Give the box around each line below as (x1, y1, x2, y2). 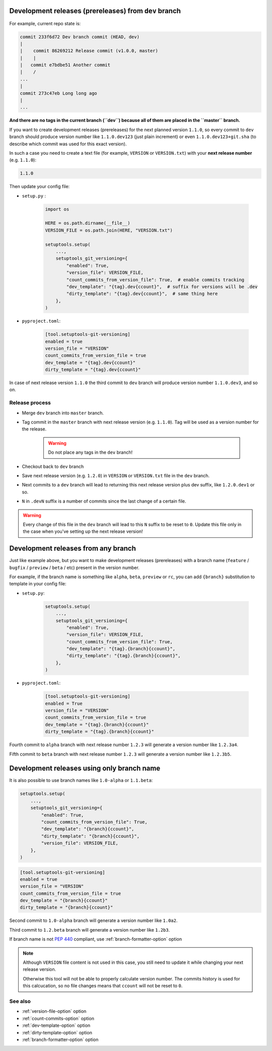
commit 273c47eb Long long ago (20, 90, 98, 96)
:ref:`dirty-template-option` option (22, 1029, 93, 1035)
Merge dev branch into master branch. (22, 410, 104, 416)
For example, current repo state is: (9, 20, 81, 26)
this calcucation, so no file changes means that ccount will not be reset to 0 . (23, 983, 183, 989)
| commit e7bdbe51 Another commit (20, 62, 111, 68)
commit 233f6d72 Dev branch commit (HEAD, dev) (20, 34, 140, 40)
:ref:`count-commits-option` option (22, 1015, 94, 1021)
